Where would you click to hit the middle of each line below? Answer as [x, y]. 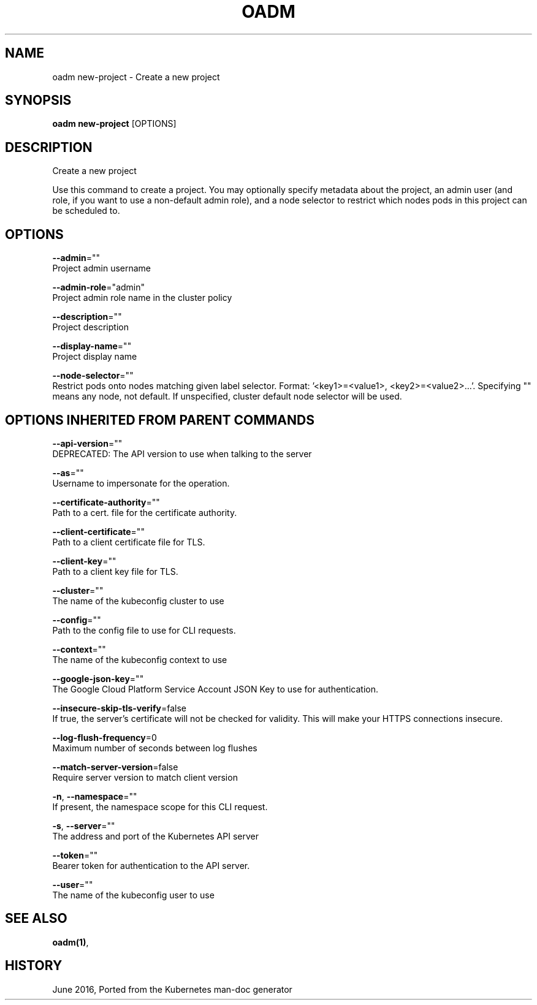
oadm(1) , [70, 942]
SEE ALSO [36, 919]
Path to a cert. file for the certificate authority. [145, 512]
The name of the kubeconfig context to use [140, 659]
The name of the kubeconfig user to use [133, 895]
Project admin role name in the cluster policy [142, 298]
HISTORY [34, 966]
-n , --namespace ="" [95, 796]
